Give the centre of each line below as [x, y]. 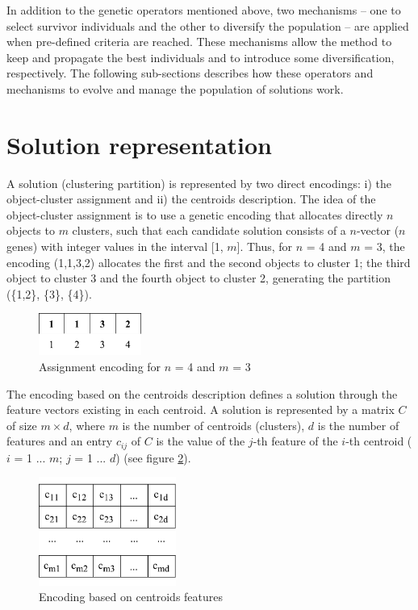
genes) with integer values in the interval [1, [115, 247]
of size [22, 425]
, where [87, 425]
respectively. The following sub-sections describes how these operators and [190, 73]
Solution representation [140, 144]
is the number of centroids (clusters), [213, 425]
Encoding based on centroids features [131, 597]
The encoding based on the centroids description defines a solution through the [202, 393]
